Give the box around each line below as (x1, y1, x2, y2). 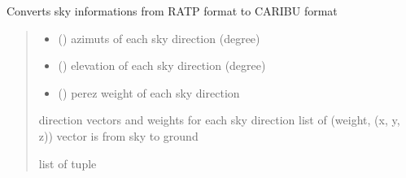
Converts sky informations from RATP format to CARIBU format (7, 2, 338, 19)
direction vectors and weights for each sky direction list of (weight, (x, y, (38, 111, 400, 128)
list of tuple (38, 154, 97, 171)
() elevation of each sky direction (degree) (58, 57, 266, 74)
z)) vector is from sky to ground (38, 127, 199, 144)
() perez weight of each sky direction (58, 84, 240, 101)
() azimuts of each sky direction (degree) (58, 29, 260, 46)
